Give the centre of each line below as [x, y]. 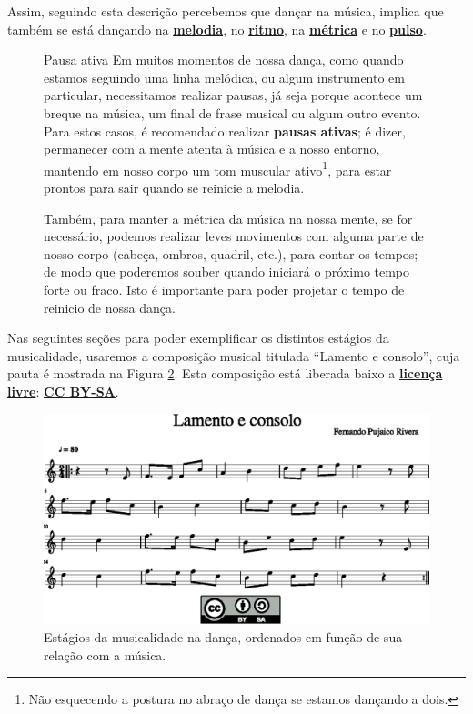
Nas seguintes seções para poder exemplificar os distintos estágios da [198, 338]
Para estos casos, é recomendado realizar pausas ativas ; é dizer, [225, 131]
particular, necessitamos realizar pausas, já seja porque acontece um [233, 95]
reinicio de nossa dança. [110, 307]
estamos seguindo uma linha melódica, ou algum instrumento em [224, 77]
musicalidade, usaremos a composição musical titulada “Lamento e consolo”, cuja [234, 355]
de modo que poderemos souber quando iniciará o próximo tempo [227, 272]
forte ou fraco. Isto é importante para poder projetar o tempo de [224, 289]
